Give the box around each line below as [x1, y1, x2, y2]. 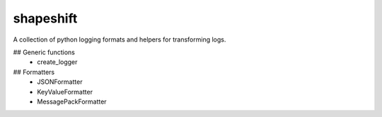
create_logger [37, 58, 78, 66]
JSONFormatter [37, 78, 83, 86]
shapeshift [13, 11, 78, 26]
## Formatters [13, 68, 55, 76]
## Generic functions [13, 48, 76, 56]
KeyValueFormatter [37, 87, 93, 96]
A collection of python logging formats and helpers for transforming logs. [13, 35, 226, 44]
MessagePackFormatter [37, 97, 107, 106]
